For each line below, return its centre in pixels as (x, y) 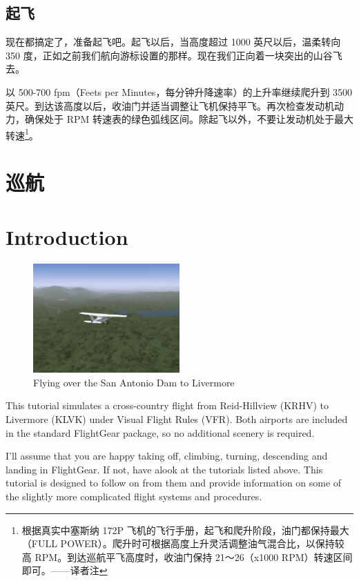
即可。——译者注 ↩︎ (65, 570)
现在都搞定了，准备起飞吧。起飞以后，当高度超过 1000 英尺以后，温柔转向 (173, 42)
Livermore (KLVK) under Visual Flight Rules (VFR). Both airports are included (177, 419)
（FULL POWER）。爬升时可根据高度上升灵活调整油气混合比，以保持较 (183, 543)
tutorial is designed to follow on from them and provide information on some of (174, 483)
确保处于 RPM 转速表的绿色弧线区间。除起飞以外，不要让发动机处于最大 (189, 119)
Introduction (67, 236)
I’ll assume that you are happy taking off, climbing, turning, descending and (167, 456)
